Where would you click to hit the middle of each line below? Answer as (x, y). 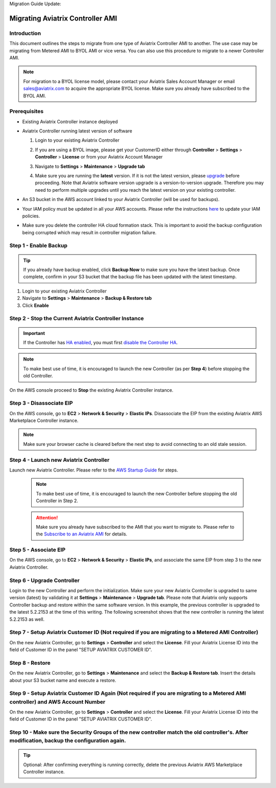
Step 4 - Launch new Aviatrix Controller (60, 460)
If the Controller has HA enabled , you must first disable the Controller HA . (101, 342)
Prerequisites (26, 111)
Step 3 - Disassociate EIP (41, 403)
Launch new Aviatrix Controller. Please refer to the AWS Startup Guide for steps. (94, 470)
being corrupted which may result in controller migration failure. (89, 232)
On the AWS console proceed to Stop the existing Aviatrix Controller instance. (91, 390)
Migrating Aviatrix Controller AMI (63, 18)
